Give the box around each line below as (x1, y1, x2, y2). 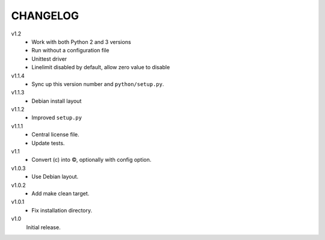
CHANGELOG (11, 9, 79, 22)
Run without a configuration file (31, 47, 110, 54)
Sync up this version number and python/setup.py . (31, 80, 164, 87)
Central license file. (31, 131, 79, 138)
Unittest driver (31, 55, 67, 63)
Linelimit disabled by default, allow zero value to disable (31, 64, 170, 71)
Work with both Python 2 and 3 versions (31, 38, 132, 45)
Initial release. (26, 223, 61, 231)
